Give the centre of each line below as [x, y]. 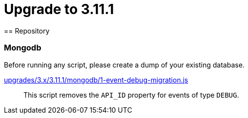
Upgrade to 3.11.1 [59, 9]
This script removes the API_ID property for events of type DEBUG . [131, 95]
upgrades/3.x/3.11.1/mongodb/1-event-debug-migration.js [96, 80]
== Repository [27, 31]
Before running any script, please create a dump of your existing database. [124, 65]
